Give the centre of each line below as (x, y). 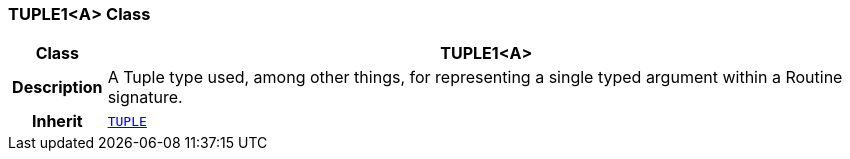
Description (57, 87)
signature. (145, 97)
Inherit (57, 121)
